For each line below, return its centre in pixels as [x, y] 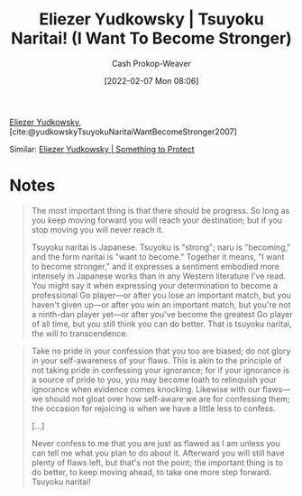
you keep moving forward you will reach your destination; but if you [156, 220]
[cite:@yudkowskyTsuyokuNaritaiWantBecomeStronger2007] [123, 132]
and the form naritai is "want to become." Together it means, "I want [158, 256]
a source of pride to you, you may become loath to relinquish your [154, 380]
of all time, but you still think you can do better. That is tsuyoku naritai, [161, 324]
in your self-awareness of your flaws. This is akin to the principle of [156, 360]
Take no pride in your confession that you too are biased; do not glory [161, 351]
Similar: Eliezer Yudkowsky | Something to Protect [102, 149]
